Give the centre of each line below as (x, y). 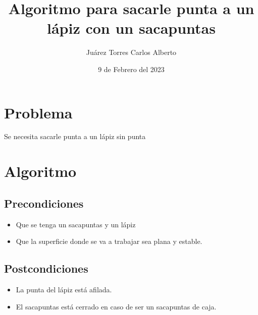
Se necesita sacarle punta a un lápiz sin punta (75, 136)
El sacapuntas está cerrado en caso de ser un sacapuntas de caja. (116, 306)
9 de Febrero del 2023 (131, 69)
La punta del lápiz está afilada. (64, 289)
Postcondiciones (46, 268)
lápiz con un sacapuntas (131, 28)
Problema (38, 112)
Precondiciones (44, 203)
